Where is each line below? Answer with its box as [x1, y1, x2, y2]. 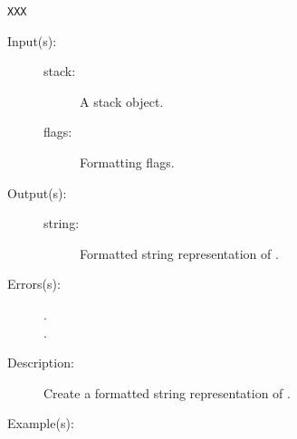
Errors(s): [7, 274, 61, 293]
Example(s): [7, 414, 74, 433]
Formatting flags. [80, 153, 175, 172]
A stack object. [80, 91, 164, 110]
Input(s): [7, 31, 57, 50]
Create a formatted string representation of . [43, 383, 291, 402]
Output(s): [7, 183, 67, 202]
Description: [7, 353, 74, 372]
